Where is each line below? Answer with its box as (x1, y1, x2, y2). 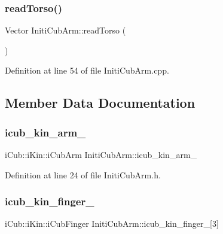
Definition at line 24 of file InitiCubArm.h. (5, 168, 161, 181)
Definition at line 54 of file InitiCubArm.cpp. (5, 64, 169, 77)
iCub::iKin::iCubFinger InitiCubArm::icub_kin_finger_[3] (5, 217, 219, 230)
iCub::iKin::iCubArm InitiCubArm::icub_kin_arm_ (5, 148, 197, 160)
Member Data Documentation (5, 93, 195, 112)
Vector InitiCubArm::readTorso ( (5, 24, 126, 37)
